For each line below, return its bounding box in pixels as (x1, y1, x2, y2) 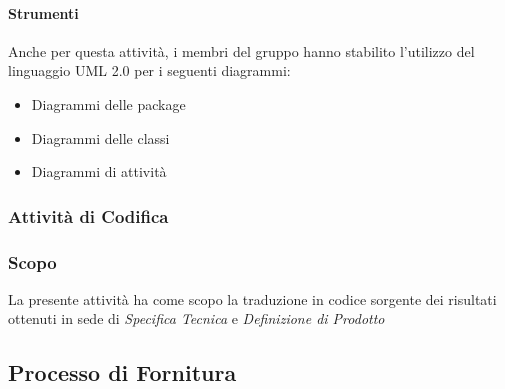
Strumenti (8, 2, 79, 23)
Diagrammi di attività (31, 161, 167, 182)
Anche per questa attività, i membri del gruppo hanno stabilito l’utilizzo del (8, 40, 475, 61)
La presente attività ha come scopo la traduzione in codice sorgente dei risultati (8, 288, 497, 309)
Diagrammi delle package (31, 93, 186, 114)
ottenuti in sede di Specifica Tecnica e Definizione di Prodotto (8, 308, 385, 329)
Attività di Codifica (8, 203, 169, 228)
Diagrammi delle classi (31, 127, 170, 148)
